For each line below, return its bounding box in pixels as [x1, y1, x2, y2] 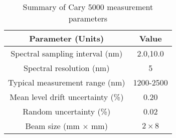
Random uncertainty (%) [23, 105, 111, 117]
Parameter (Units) [29, 32, 104, 44]
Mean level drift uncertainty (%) [10, 91, 124, 102]
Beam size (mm [25, 120, 80, 131]
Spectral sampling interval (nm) [11, 47, 123, 59]
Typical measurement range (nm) [8, 76, 125, 88]
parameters [68, 12, 108, 24]
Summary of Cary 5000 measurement [23, 1, 153, 12]
